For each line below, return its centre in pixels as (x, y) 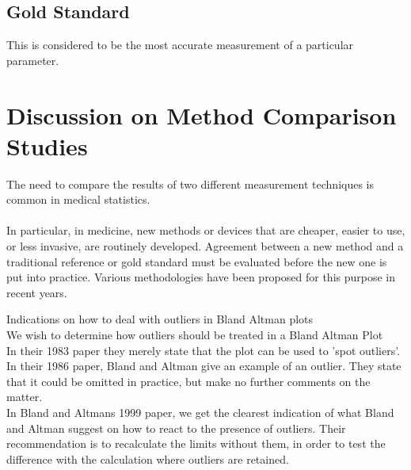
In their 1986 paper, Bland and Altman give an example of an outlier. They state (204, 366)
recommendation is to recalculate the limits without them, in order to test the (196, 443)
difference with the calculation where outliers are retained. (148, 459)
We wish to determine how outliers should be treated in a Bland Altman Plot (195, 335)
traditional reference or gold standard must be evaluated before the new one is (197, 261)
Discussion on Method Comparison (202, 115)
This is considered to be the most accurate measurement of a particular (180, 45)
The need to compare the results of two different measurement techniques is (190, 183)
